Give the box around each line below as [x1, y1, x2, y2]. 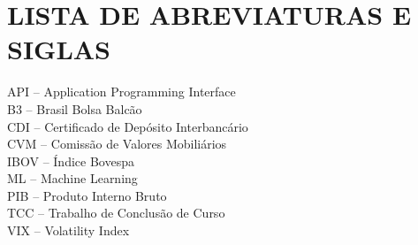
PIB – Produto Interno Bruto [7, 186, 167, 204]
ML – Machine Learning [7, 169, 138, 188]
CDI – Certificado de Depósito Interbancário [7, 117, 248, 135]
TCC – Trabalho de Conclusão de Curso [7, 203, 225, 222]
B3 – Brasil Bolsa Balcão [7, 99, 142, 118]
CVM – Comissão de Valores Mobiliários [7, 134, 227, 153]
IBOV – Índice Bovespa [7, 151, 134, 170]
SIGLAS [7, 31, 111, 67]
